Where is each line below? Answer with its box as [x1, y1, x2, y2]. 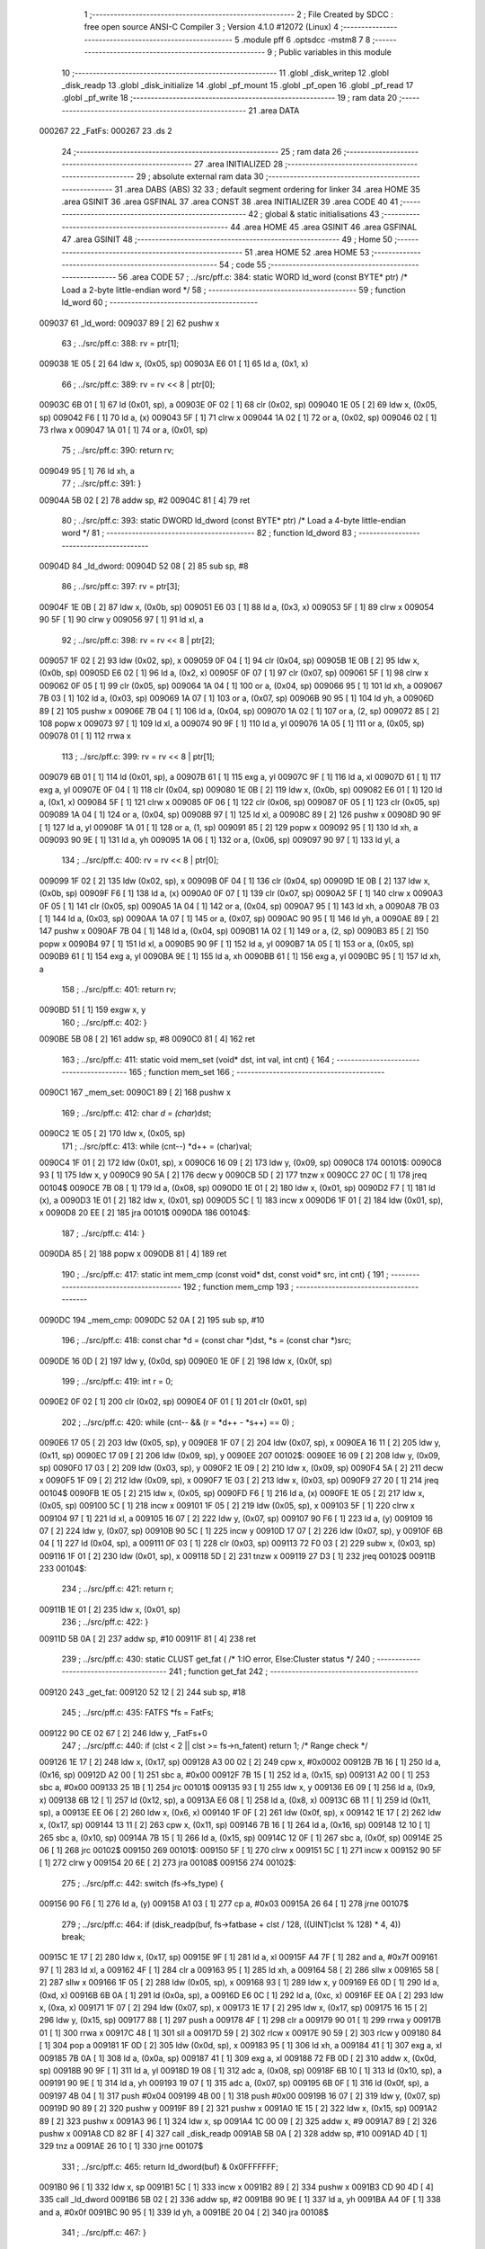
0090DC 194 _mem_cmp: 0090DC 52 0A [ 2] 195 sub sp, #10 [39, 1314, 265, 1325]
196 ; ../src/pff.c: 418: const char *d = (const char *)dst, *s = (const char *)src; [61, 1335, 352, 1346]
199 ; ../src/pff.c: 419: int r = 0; [61, 1375, 174, 1386]
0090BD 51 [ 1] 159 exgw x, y [39, 1004, 146, 1016]
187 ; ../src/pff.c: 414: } [61, 1228, 145, 1239]
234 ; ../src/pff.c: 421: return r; [61, 1583, 174, 1594]
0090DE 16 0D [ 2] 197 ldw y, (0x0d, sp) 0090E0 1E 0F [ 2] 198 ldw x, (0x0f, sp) [39, 1355, 332, 1366]
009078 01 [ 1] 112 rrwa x [39, 730, 132, 741]
